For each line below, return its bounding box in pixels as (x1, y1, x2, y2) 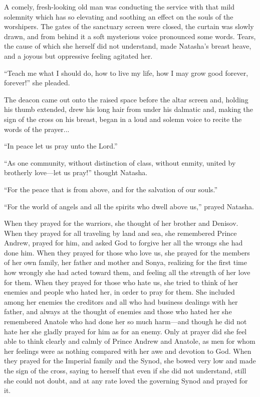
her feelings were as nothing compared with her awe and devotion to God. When (4, 345, 251, 356)
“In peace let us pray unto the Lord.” (4, 141, 118, 151)
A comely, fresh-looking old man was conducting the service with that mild (4, 2, 234, 12)
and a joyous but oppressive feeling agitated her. (4, 50, 153, 61)
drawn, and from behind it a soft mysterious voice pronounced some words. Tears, (4, 31, 256, 41)
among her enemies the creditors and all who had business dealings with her (4, 296, 238, 307)
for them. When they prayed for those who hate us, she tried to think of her (4, 277, 238, 287)
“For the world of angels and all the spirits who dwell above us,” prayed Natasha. (4, 201, 254, 211)
